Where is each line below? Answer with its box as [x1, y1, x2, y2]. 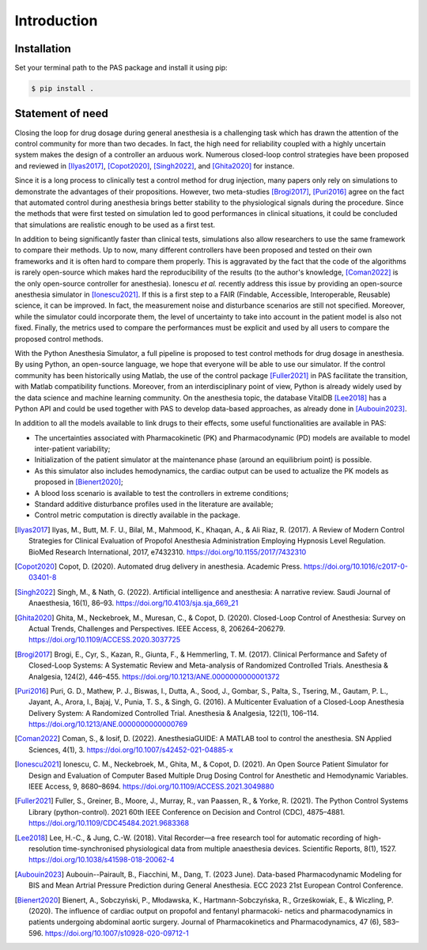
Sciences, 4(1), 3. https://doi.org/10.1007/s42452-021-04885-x [28, 744, 233, 755]
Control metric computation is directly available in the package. [34, 510, 240, 520]
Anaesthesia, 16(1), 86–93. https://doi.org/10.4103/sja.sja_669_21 [28, 598, 239, 608]
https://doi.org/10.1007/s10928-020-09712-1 [44, 928, 189, 937]
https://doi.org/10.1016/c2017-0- [303, 562, 409, 571]
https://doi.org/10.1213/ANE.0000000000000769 [28, 720, 188, 729]
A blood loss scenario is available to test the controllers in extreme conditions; [34, 488, 289, 498]
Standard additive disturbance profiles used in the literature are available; [34, 499, 274, 509]
